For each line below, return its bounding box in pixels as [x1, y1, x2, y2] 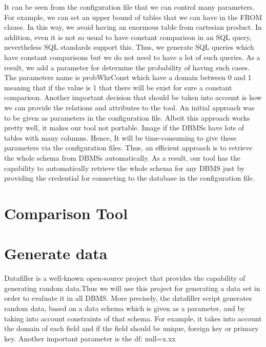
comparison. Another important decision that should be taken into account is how [4, 92, 262, 103]
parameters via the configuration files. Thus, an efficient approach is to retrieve [4, 142, 253, 153]
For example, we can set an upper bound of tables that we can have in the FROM [4, 11, 262, 22]
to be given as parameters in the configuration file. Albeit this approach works [4, 112, 250, 123]
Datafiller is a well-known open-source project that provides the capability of [4, 273, 245, 283]
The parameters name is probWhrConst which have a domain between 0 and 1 [4, 72, 252, 83]
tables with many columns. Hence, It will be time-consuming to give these [4, 132, 237, 143]
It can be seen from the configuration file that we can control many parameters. [4, 2, 255, 12]
